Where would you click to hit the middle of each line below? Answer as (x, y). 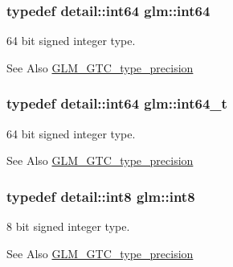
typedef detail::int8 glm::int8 (101, 196)
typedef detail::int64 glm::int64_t (117, 103)
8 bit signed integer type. (68, 226)
